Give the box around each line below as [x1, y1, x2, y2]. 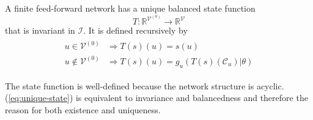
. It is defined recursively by [83, 24, 188, 37]
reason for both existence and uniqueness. [5, 103, 161, 116]
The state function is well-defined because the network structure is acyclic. [5, 79, 284, 92]
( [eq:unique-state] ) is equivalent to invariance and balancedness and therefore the [5, 91, 308, 104]
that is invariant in [5, 24, 75, 37]
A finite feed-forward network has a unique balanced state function [5, 2, 256, 14]
